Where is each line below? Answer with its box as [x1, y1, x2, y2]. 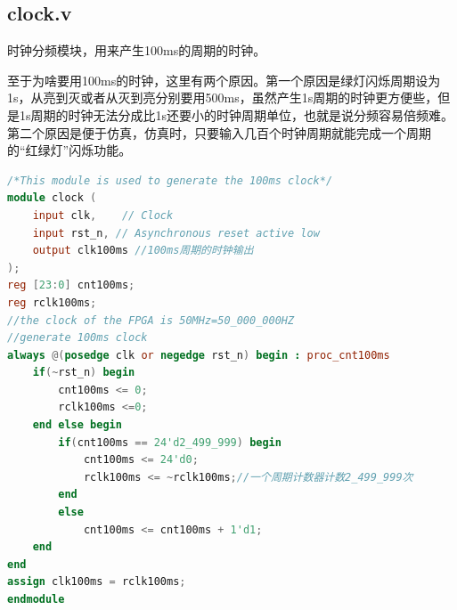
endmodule [7, 593, 65, 606]
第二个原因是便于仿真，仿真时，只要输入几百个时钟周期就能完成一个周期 [7, 123, 431, 142]
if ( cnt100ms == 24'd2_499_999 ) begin [58, 435, 282, 449]
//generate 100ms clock [7, 331, 148, 345]
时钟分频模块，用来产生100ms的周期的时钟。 [7, 41, 266, 60]
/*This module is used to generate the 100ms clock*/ [7, 174, 333, 187]
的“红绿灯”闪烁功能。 [7, 141, 132, 159]
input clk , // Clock [32, 208, 174, 222]
